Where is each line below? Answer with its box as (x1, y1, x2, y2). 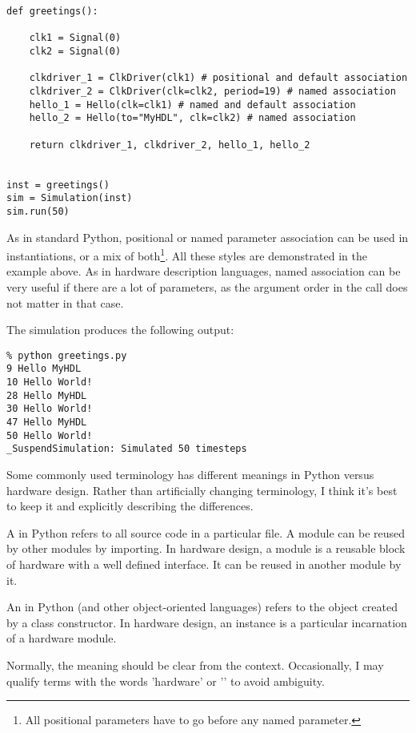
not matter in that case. (6, 294, 124, 311)
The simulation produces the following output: (6, 321, 234, 338)
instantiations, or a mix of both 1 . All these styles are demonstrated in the (6, 245, 367, 264)
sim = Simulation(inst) (6, 192, 133, 204)
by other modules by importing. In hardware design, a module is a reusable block (6, 540, 406, 557)
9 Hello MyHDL (6, 363, 82, 375)
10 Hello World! (6, 377, 93, 389)
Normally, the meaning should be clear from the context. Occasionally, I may (6, 656, 384, 673)
